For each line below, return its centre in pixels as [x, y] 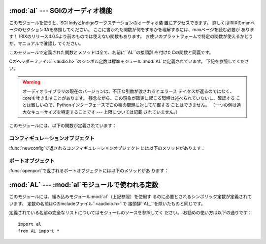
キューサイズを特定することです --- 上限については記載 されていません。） [105, 112]
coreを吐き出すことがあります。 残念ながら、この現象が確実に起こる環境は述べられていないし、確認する [129, 98]
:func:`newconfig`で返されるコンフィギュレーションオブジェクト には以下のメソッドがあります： [107, 148]
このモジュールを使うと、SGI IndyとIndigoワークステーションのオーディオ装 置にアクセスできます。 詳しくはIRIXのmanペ [132, 23]
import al [30, 224]
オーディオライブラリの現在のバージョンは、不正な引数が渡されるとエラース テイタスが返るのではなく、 [128, 91]
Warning [31, 82]
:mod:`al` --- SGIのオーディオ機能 [61, 11]
